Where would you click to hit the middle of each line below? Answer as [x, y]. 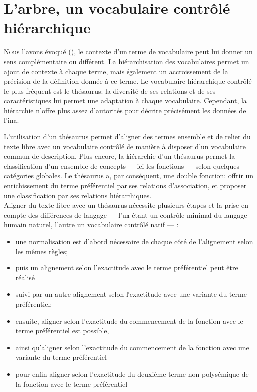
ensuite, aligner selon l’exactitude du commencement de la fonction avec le [129, 321]
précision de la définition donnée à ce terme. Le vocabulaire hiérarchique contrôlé [128, 81]
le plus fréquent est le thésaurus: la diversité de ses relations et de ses [110, 90]
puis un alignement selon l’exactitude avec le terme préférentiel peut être [127, 268]
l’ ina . [12, 120]
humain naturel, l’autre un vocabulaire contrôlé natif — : [91, 224]
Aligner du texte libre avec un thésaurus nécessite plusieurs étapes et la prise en [126, 205]
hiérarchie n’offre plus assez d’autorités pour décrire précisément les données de [125, 110]
